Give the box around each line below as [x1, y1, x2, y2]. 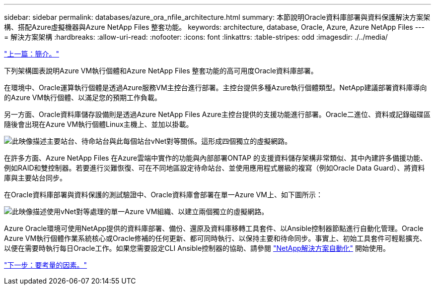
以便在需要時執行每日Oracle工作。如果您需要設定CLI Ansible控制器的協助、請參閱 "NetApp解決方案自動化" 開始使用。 [4, 244, 390, 252]
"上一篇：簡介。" [4, 50, 60, 58]
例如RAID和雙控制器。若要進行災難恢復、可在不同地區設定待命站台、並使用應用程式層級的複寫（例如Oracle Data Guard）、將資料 [4, 164, 425, 172]
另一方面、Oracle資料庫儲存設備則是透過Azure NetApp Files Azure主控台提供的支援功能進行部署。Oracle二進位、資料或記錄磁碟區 [4, 110, 431, 118]
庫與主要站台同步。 [4, 173, 67, 182]
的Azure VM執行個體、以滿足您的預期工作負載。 [4, 93, 162, 102]
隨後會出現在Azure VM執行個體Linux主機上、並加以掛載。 [4, 120, 193, 128]
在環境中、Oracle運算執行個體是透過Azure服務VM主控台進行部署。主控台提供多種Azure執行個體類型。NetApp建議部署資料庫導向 [4, 83, 427, 92]
